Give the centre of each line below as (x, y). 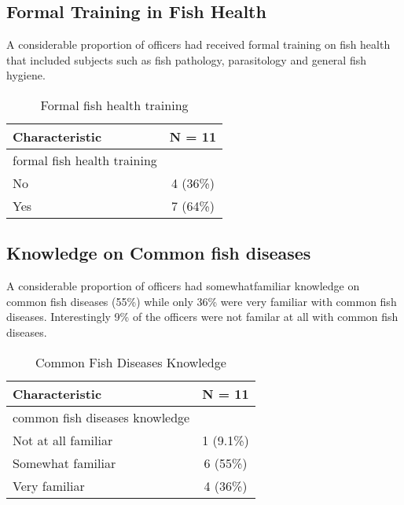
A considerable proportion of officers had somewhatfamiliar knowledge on (183, 286)
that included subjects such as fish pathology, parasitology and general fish (186, 59)
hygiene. (26, 75)
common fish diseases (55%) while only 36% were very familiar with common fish (202, 301)
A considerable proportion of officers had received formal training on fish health (198, 44)
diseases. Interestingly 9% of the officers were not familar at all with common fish (202, 317)
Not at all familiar (63, 440)
